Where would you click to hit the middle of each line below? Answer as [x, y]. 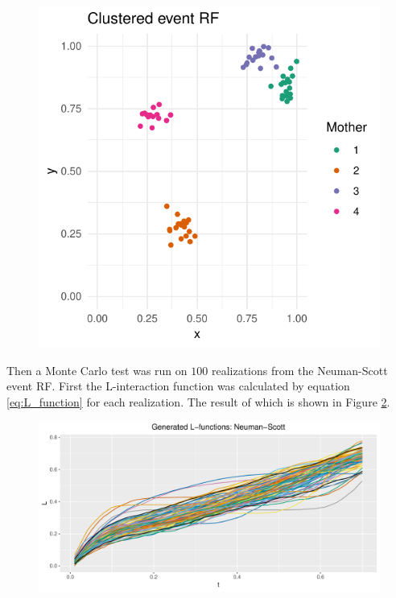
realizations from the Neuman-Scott [299, 370]
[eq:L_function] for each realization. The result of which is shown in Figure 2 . [198, 401]
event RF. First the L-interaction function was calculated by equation [178, 386]
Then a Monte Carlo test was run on [97, 370]
